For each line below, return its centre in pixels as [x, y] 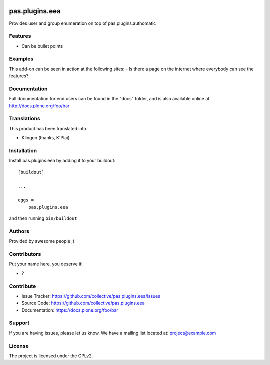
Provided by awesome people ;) [42, 241]
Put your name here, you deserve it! [46, 264]
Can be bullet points [42, 46]
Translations [25, 119]
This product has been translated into [48, 128]
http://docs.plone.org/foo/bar [39, 106]
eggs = [26, 200]
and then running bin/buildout [43, 218]
